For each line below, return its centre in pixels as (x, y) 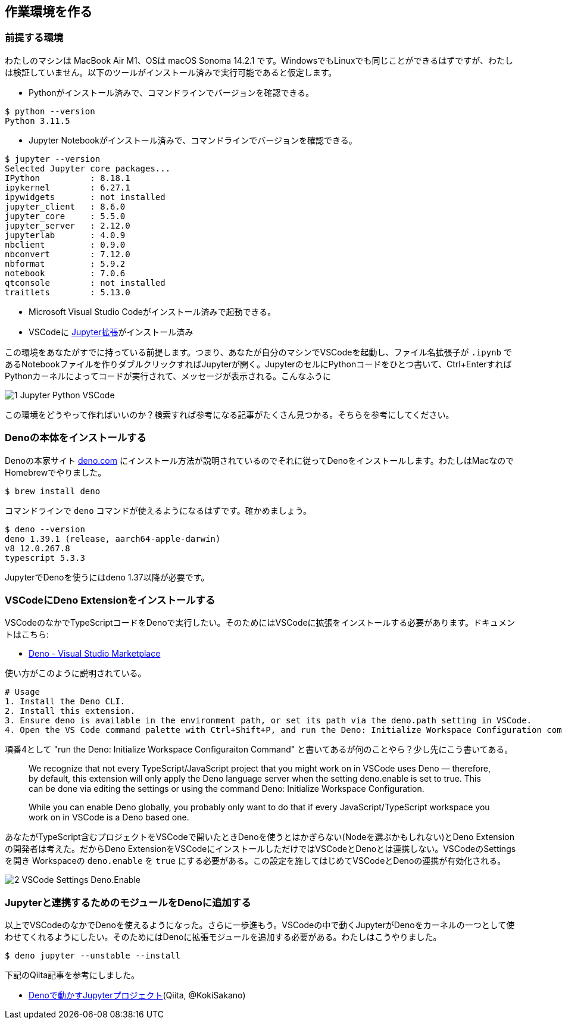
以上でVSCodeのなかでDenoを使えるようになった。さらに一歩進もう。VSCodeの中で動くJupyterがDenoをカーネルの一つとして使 (260, 925)
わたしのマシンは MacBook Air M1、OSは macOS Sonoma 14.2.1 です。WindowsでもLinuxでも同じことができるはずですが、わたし (259, 60)
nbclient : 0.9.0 (65, 244)
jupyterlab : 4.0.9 (65, 235)
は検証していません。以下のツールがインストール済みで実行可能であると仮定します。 (171, 72)
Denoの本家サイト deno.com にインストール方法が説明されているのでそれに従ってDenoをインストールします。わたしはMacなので (260, 460)
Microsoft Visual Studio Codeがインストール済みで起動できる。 (152, 311)
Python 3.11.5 (38, 121)
